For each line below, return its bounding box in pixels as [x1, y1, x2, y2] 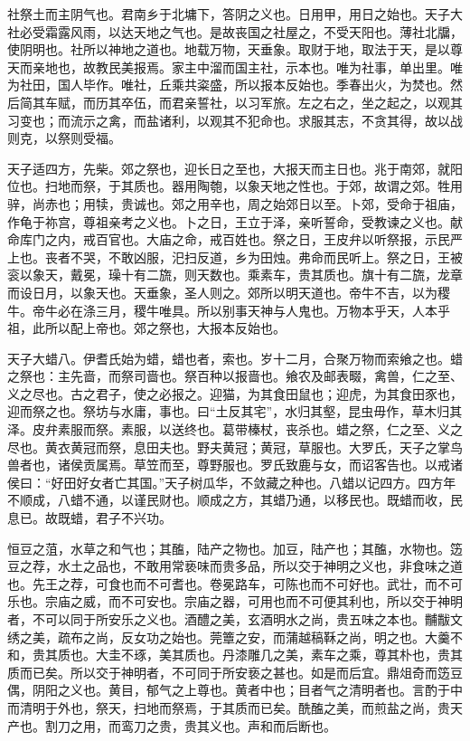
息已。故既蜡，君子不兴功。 [7, 508, 172, 527]
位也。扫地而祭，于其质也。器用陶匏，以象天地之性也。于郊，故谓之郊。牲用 [7, 176, 463, 195]
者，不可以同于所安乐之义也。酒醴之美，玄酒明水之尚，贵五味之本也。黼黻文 [7, 610, 463, 628]
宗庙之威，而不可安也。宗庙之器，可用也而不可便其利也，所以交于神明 [44, 592, 463, 611]
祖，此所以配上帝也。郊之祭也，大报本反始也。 [7, 318, 286, 337]
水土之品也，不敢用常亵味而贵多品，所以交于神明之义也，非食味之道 [57, 556, 463, 575]
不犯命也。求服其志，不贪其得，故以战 [234, 110, 463, 129]
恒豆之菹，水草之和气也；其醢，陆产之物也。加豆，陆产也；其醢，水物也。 [7, 538, 450, 557]
